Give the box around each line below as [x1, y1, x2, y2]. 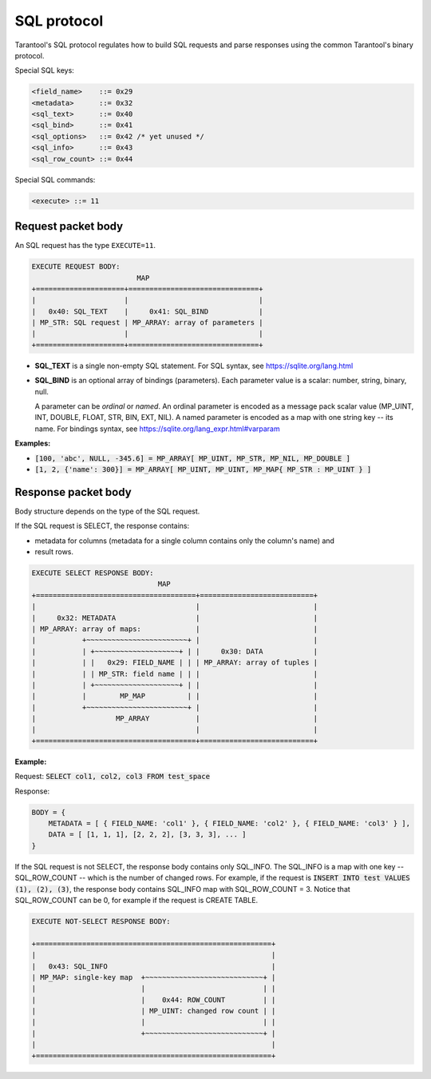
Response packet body [14, 485, 132, 499]
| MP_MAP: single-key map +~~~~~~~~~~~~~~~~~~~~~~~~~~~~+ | [31, 973, 276, 981]
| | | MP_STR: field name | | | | [31, 669, 318, 678]
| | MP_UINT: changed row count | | [31, 1006, 276, 1016]
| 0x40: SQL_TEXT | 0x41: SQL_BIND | [31, 306, 263, 316]
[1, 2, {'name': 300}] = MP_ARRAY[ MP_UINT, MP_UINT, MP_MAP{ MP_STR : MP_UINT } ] [34, 465, 372, 474]
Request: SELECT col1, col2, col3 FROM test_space [14, 772, 211, 781]
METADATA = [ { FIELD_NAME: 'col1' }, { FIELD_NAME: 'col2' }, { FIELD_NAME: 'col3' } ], [48, 819, 411, 828]
